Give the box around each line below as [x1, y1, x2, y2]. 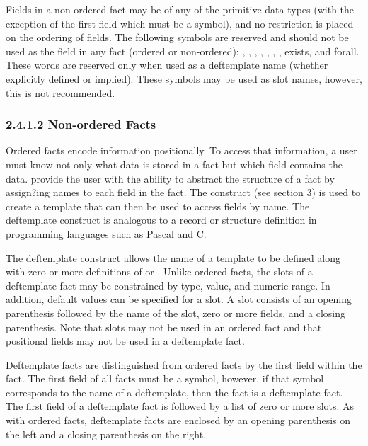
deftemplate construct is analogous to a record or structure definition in [6, 212, 317, 227]
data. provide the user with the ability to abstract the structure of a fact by [6, 171, 335, 185]
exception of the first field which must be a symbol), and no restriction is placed [6, 16, 354, 30]
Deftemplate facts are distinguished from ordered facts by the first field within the [6, 357, 362, 372]
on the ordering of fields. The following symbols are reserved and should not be [6, 30, 349, 45]
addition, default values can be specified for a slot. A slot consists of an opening [6, 292, 352, 307]
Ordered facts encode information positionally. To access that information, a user [6, 143, 357, 158]
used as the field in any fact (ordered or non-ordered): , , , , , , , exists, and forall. [6, 43, 360, 58]
